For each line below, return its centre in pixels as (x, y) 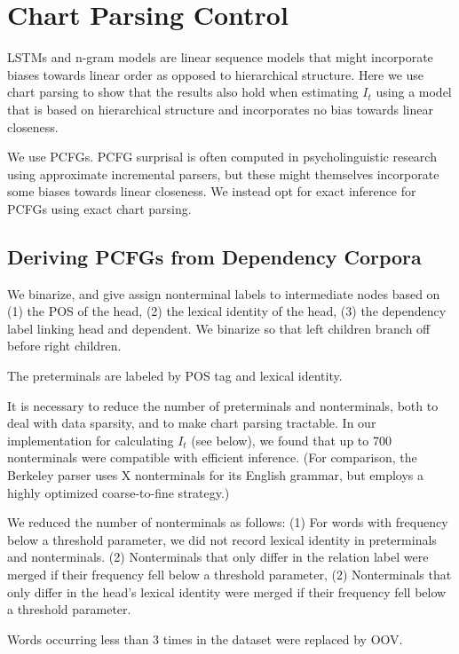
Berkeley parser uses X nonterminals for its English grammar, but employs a (216, 475)
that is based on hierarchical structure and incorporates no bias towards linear (220, 109)
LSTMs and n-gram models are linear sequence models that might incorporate (220, 57)
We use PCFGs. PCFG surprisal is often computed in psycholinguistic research (222, 157)
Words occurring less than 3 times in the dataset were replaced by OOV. (205, 638)
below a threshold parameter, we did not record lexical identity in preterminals (222, 539)
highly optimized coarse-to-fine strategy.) (119, 492)
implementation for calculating (91, 440)
